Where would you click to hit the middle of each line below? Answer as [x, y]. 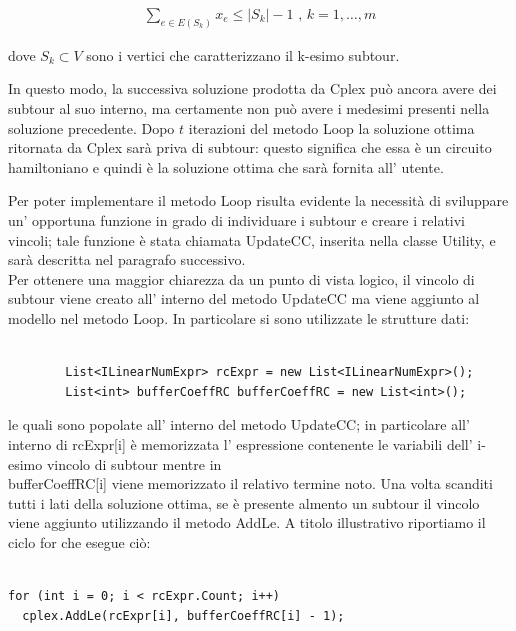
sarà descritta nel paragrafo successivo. [127, 259]
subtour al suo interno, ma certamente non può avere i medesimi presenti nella [249, 108]
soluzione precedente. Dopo [91, 127]
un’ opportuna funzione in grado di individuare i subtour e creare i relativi [237, 220]
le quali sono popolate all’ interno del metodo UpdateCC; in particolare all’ [239, 424]
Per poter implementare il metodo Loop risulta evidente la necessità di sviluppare [258, 200]
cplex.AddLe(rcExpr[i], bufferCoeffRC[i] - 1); [183, 615]
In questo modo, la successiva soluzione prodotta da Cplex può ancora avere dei [252, 88]
